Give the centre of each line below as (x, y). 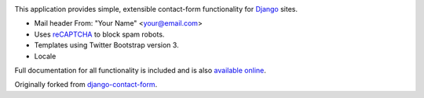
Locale (45, 56)
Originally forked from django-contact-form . (86, 85)
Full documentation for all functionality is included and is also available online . (141, 70)
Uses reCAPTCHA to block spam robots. (99, 34)
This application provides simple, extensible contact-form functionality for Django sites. (156, 9)
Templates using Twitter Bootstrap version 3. (107, 45)
